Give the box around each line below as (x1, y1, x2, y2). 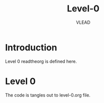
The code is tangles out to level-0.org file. (5, 92, 91, 98)
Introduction (5, 42, 57, 53)
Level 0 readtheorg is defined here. (5, 58, 77, 64)
